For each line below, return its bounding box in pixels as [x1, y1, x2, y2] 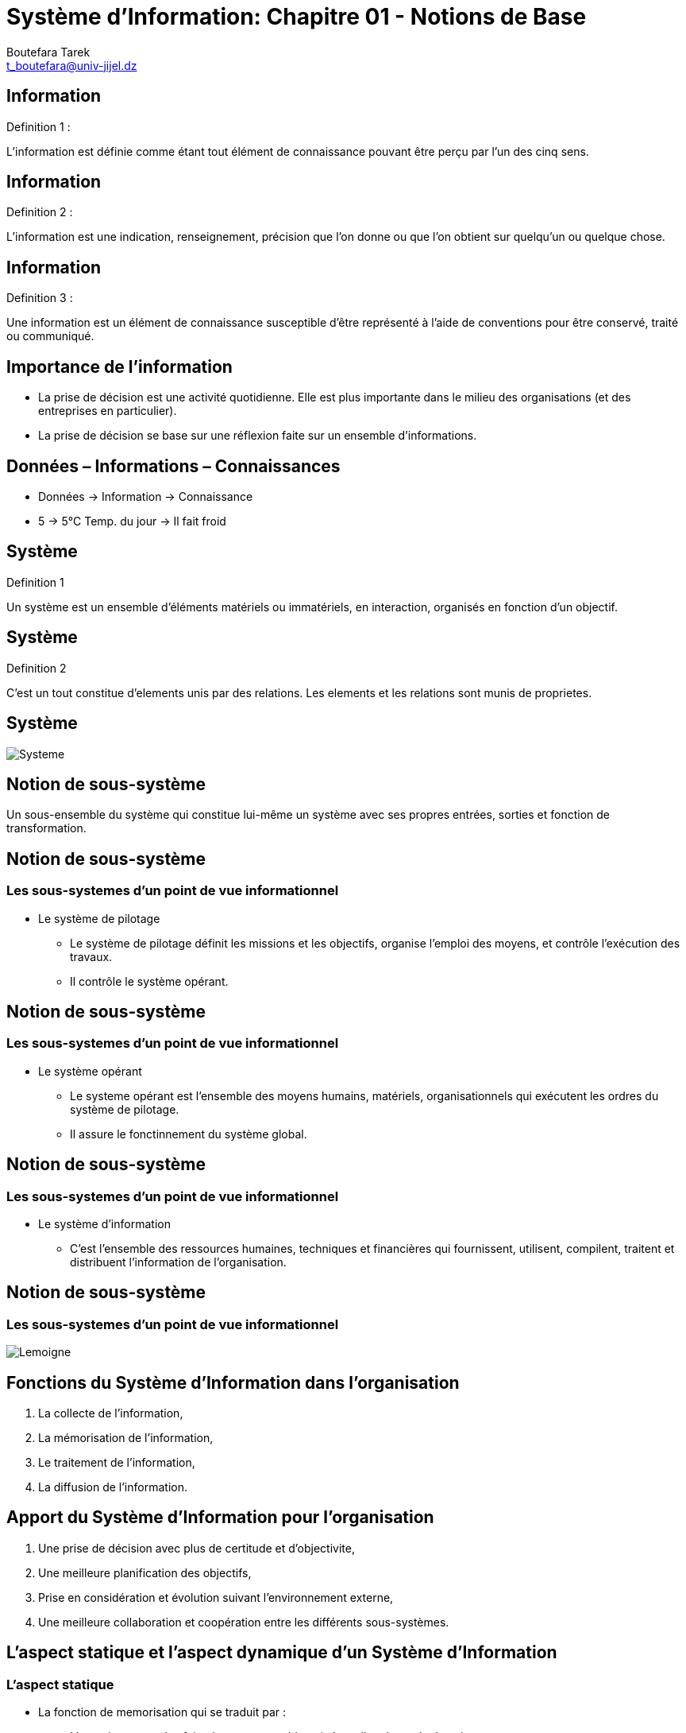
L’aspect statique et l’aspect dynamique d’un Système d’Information [6, 1642, 557, 1663]
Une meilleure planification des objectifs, [38, 1565, 252, 1580]
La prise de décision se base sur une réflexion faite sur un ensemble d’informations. [38, 428, 477, 443]
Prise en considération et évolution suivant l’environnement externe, [38, 1590, 394, 1604]
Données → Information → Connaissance [38, 489, 253, 503]
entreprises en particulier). [38, 404, 177, 418]
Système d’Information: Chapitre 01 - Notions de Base [6, 3, 587, 30]
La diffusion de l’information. [38, 1480, 187, 1495]
